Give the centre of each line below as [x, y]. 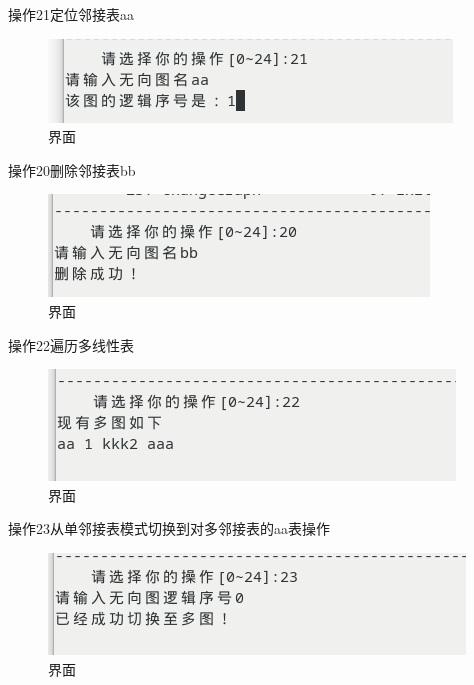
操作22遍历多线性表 [71, 344]
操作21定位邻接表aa [71, 14]
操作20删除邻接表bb [72, 169]
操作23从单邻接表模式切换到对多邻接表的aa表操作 [169, 528]
